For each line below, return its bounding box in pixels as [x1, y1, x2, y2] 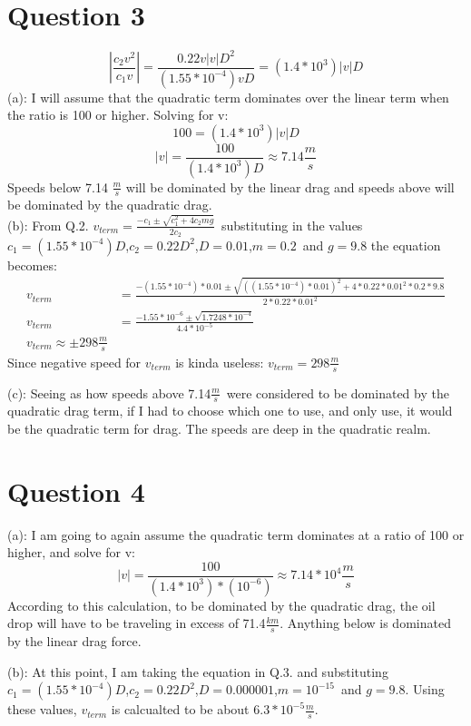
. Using [405, 680, 445, 699]
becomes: [7, 255, 57, 274]
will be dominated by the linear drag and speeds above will [125, 177, 455, 196]
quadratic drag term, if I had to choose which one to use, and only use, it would [7, 401, 453, 420]
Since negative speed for [7, 352, 142, 371]
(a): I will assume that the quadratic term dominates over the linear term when [7, 87, 449, 106]
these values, [7, 700, 77, 719]
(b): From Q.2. [7, 215, 89, 234]
